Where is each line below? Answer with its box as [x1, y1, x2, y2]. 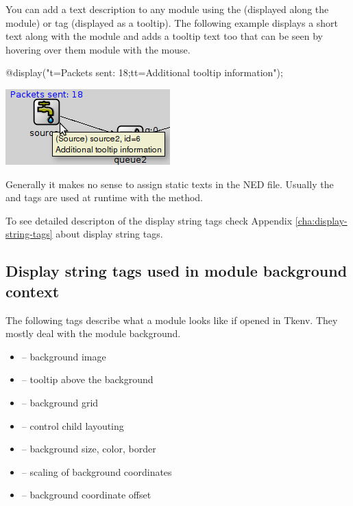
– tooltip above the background [21, 372, 154, 387]
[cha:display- [295, 213, 348, 227]
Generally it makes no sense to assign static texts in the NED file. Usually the [5, 176, 334, 191]
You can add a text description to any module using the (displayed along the [5, 2, 329, 16]
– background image [21, 349, 106, 363]
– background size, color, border [21, 441, 156, 456]
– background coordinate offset [21, 487, 151, 502]
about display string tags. [56, 227, 163, 241]
